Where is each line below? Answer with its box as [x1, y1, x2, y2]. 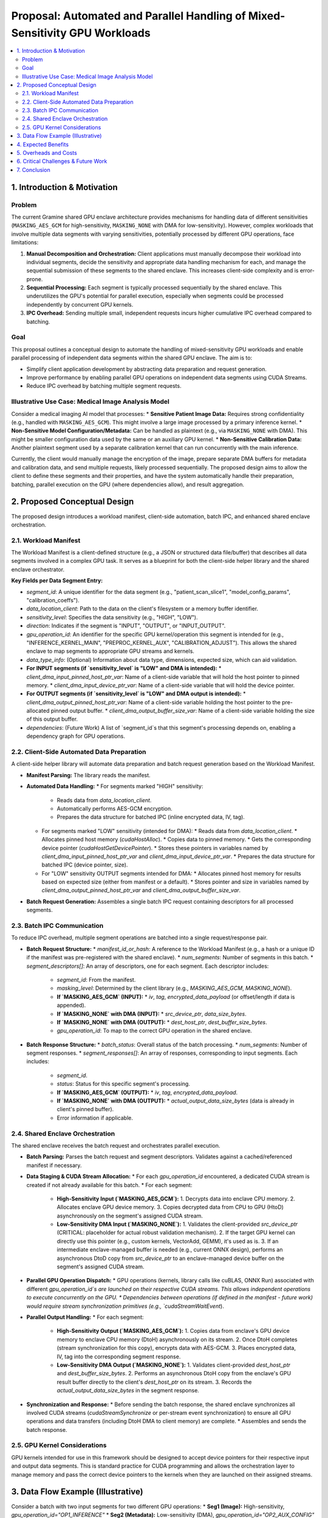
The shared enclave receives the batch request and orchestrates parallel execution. [11, 1142, 220, 1149]
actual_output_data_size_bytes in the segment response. [56, 1387, 200, 1394]
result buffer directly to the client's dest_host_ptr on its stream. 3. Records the [56, 1378, 252, 1386]
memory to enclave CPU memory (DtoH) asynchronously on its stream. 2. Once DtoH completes [56, 1336, 298, 1343]
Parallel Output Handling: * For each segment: [26, 1313, 144, 1321]
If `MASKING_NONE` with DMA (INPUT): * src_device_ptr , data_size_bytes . [56, 1010, 247, 1017]
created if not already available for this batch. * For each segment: [26, 1181, 193, 1188]
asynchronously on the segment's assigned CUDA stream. [56, 1212, 203, 1219]
